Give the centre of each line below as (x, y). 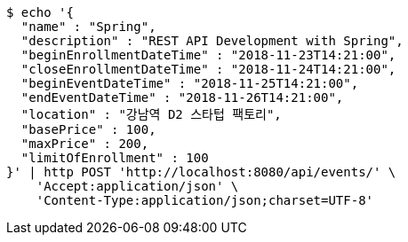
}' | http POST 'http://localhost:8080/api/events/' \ (201, 172)
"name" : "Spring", (88, 27)
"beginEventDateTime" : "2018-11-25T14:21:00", (190, 83)
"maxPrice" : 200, (85, 144)
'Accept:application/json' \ (137, 186)
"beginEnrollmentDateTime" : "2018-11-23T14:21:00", (208, 55)
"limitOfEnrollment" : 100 (115, 158)
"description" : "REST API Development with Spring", (212, 41)
